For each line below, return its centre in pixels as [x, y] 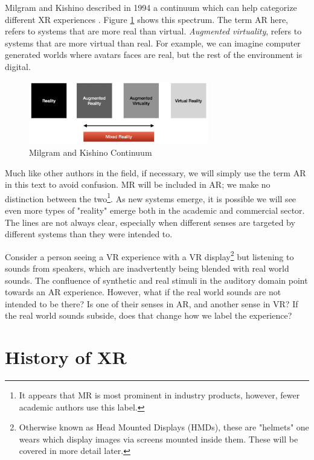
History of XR [66, 357]
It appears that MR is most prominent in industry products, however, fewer [159, 395]
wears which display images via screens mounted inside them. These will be [159, 439]
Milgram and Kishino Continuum [91, 152]
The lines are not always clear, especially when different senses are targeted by [150, 222]
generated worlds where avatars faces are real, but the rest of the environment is [154, 55]
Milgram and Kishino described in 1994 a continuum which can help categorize [151, 7]
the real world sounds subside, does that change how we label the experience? [149, 315]
